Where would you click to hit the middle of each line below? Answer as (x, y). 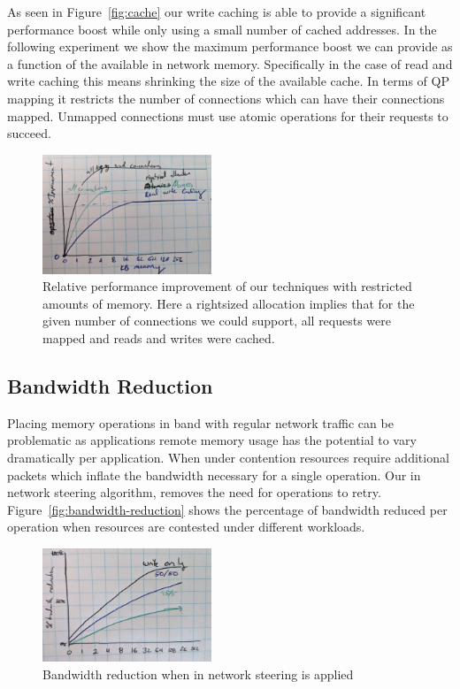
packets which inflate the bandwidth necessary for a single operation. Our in (214, 475)
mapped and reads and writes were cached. (159, 338)
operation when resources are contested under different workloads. (186, 527)
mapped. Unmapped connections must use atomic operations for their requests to (228, 115)
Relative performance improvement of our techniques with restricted (227, 286)
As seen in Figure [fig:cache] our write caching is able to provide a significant (217, 11)
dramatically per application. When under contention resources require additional (228, 457)
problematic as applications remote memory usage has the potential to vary (212, 440)
